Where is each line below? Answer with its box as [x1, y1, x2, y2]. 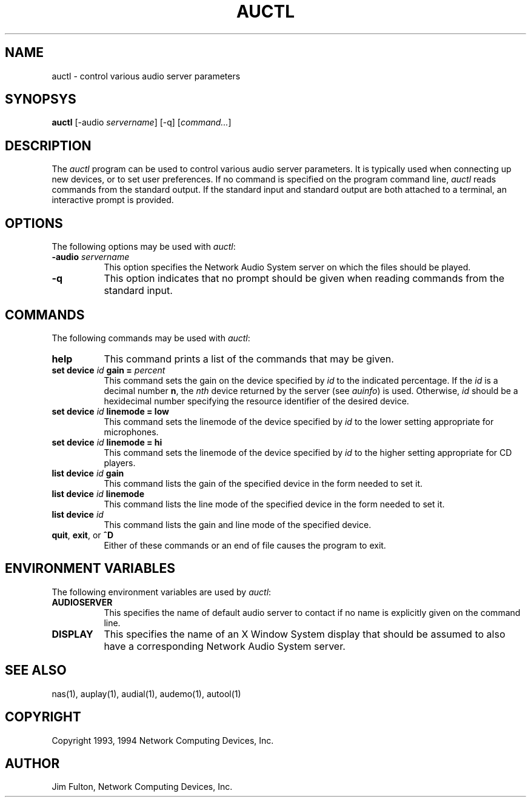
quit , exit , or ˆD [52, 529, 114, 540]
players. [104, 457, 136, 468]
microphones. [104, 426, 159, 437]
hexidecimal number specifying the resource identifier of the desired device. [104, 395, 409, 406]
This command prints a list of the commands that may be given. [104, 352, 394, 365]
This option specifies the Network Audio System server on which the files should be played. [104, 262, 471, 273]
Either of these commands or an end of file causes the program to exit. [104, 540, 386, 550]
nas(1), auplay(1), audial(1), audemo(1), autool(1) [52, 688, 241, 699]
